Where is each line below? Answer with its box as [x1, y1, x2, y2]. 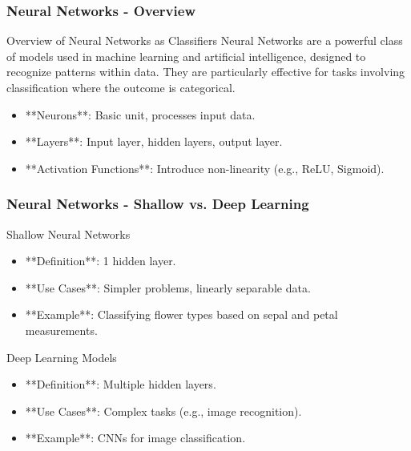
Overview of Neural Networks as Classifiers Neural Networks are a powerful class [6, 32, 403, 49]
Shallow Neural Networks [6, 225, 131, 242]
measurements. [25, 321, 98, 338]
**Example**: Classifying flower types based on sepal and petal [25, 306, 338, 323]
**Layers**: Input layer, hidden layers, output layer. [25, 133, 283, 150]
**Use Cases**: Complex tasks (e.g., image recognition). [25, 402, 302, 419]
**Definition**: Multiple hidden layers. [25, 376, 216, 393]
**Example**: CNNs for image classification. [25, 429, 246, 446]
